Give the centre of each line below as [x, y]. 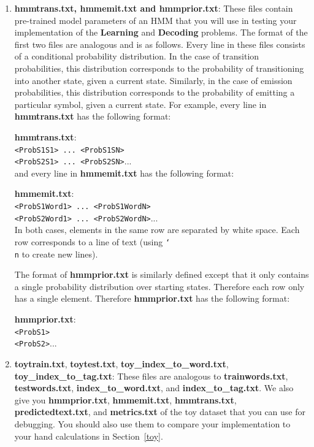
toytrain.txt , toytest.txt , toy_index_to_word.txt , [121, 363]
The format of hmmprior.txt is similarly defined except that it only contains [162, 274]
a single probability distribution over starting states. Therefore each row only [159, 286]
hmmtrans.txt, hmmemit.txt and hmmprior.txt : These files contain [154, 8]
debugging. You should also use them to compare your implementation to [152, 423]
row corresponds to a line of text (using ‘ [92, 241]
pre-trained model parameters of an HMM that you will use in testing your [155, 20]
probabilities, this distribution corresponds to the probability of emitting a [155, 92]
